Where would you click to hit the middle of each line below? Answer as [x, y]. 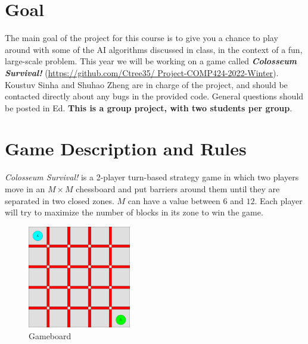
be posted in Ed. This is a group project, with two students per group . [149, 107]
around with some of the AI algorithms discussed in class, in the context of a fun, [154, 49]
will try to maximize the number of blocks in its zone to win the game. [134, 212]
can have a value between [174, 200]
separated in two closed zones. [60, 200]
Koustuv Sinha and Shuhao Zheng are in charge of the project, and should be [146, 84]
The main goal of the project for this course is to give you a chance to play [141, 38]
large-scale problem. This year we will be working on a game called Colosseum [151, 61]
